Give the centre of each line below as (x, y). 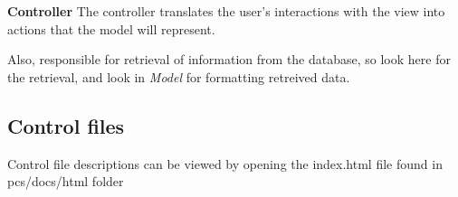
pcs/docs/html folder (66, 181)
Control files (66, 125)
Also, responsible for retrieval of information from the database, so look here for (229, 59)
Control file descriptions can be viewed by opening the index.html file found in (225, 163)
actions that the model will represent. (111, 28)
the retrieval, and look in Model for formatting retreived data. (179, 76)
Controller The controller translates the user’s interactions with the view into (226, 11)
